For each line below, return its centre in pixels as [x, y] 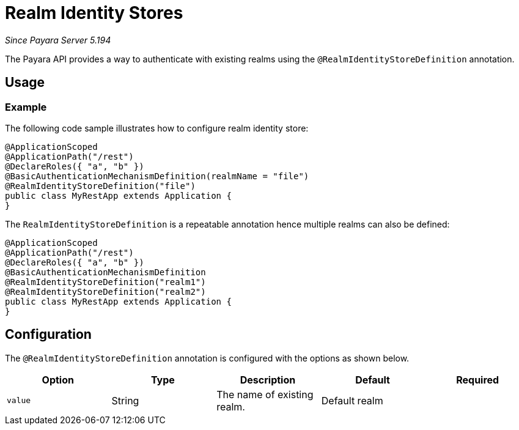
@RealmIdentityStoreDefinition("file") [100, 186]
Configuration [48, 335]
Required [478, 380]
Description [268, 380]
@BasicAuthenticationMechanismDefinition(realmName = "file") [157, 176]
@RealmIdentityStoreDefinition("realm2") [105, 291]
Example [26, 107]
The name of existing [265, 394]
